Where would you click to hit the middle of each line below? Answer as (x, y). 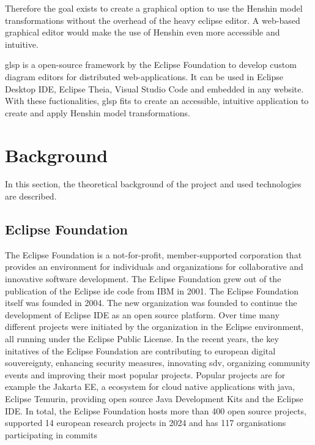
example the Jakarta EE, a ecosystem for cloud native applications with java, (150, 387)
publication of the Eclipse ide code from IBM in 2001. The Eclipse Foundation (152, 290)
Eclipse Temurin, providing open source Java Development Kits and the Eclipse (154, 398)
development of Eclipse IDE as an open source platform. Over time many (142, 314)
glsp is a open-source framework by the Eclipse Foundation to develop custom (151, 65)
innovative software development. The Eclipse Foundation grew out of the (143, 279)
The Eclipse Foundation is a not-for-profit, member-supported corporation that (154, 254)
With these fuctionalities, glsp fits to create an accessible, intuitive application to (157, 101)
